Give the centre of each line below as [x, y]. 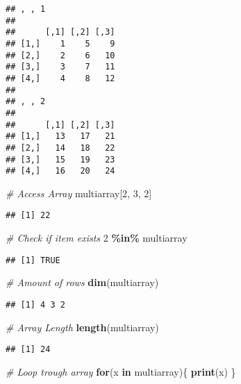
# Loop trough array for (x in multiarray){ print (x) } [121, 371]
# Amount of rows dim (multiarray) [82, 282]
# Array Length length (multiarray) [82, 327]
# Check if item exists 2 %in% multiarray [97, 238]
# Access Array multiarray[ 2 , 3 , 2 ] [79, 193]
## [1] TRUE [33, 260]
